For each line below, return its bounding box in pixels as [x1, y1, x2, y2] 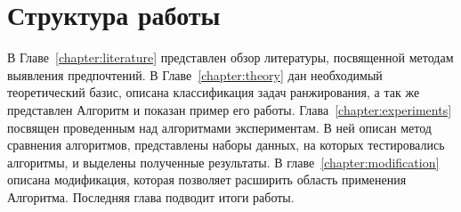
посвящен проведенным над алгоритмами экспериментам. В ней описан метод [7, 118, 432, 136]
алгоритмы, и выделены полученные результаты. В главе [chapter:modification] [7, 152, 440, 171]
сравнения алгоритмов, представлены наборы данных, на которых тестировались [7, 135, 445, 154]
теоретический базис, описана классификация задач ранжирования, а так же [7, 83, 420, 102]
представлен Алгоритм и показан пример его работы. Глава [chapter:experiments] [7, 100, 452, 118]
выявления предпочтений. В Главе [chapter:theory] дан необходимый [7, 65, 383, 84]
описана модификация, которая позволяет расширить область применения [7, 170, 407, 189]
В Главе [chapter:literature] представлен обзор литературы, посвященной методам [7, 48, 454, 67]
